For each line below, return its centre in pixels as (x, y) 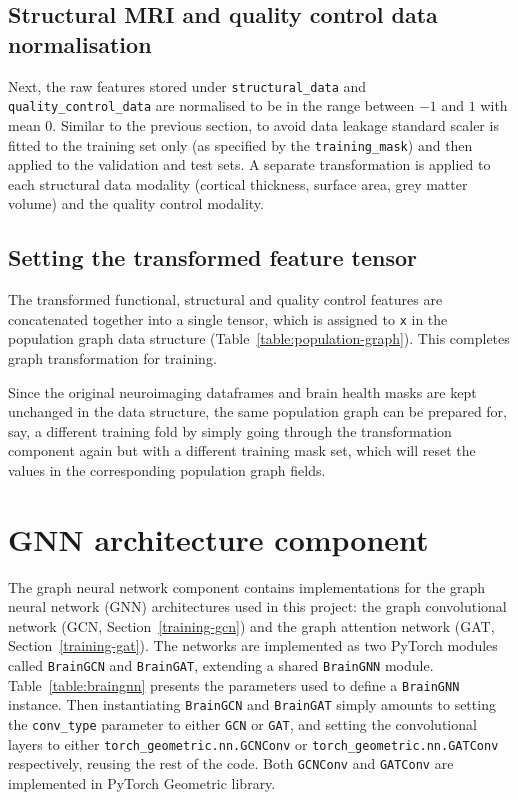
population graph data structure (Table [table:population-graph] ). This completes (259, 338)
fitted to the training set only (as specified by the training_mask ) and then (240, 144)
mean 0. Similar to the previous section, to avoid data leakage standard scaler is (253, 124)
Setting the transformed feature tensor (212, 257)
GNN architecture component (218, 538)
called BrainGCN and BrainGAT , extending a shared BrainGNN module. (221, 665)
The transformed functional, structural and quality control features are (225, 299)
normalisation (80, 43)
